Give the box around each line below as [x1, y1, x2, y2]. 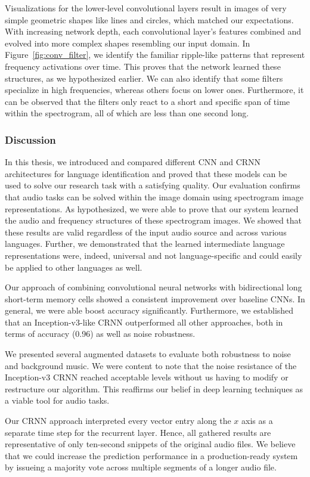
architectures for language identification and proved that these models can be [5, 167, 287, 179]
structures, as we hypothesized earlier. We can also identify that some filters [5, 72, 283, 84]
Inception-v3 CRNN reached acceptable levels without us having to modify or [5, 371, 289, 383]
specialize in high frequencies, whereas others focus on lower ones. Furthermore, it [5, 83, 304, 96]
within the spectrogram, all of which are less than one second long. [5, 107, 249, 119]
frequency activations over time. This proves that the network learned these [5, 60, 281, 72]
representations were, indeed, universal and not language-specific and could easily [5, 249, 302, 261]
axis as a [241, 414, 273, 427]
